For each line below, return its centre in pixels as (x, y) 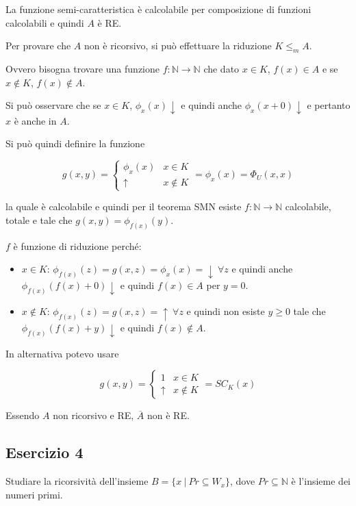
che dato (221, 68)
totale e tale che (39, 219)
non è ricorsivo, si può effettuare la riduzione (178, 46)
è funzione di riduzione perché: (77, 245)
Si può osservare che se (53, 105)
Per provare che (38, 46)
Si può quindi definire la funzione (75, 143)
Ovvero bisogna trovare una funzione (82, 68)
